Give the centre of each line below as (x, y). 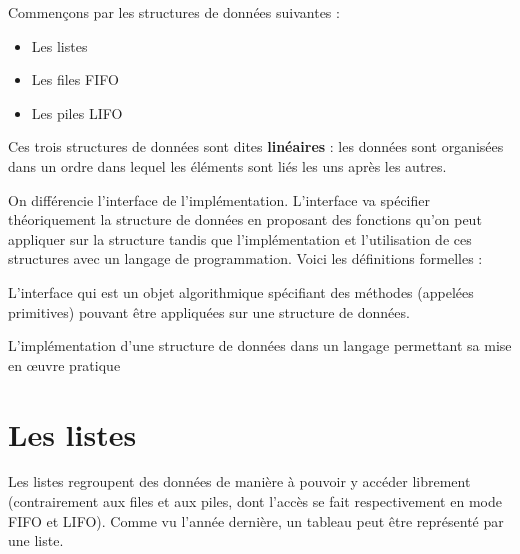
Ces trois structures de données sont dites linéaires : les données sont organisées (256, 146)
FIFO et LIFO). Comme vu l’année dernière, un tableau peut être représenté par (256, 520)
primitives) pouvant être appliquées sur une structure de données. (209, 311)
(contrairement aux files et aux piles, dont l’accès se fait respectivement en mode (255, 501)
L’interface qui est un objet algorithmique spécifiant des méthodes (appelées (241, 291)
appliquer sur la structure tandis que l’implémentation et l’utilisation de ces (240, 238)
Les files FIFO (75, 79)
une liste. (36, 540)
